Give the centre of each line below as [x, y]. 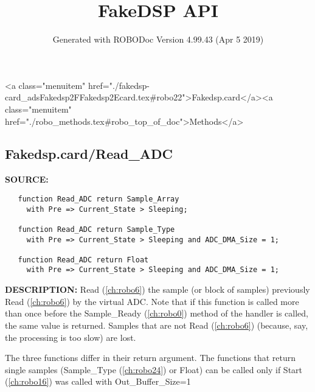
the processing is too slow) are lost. [71, 337]
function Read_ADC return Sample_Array [99, 199]
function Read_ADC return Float [83, 260]
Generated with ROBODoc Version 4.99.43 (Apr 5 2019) [158, 39]
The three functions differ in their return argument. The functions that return [151, 358]
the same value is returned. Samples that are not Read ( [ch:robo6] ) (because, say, [157, 325]
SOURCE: [27, 179]
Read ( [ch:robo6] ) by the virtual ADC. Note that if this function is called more [152, 301]
